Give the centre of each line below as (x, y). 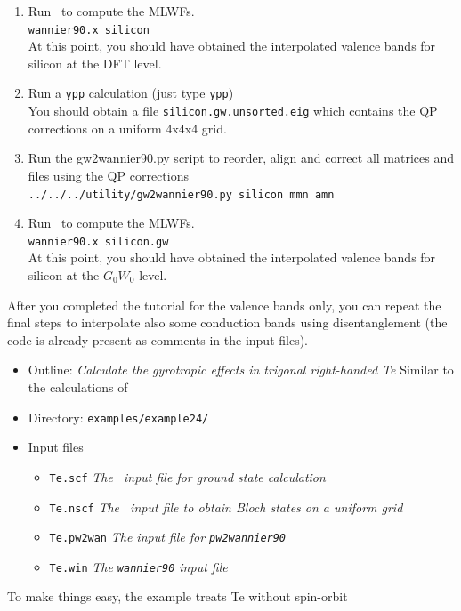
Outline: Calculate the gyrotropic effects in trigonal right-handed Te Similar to (241, 370)
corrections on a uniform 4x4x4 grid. (127, 128)
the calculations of (78, 387)
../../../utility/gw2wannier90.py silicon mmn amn (181, 194)
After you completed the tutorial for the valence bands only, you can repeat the (224, 305)
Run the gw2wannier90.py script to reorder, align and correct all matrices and (241, 158)
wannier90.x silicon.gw (98, 241)
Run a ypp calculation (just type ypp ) (131, 93)
